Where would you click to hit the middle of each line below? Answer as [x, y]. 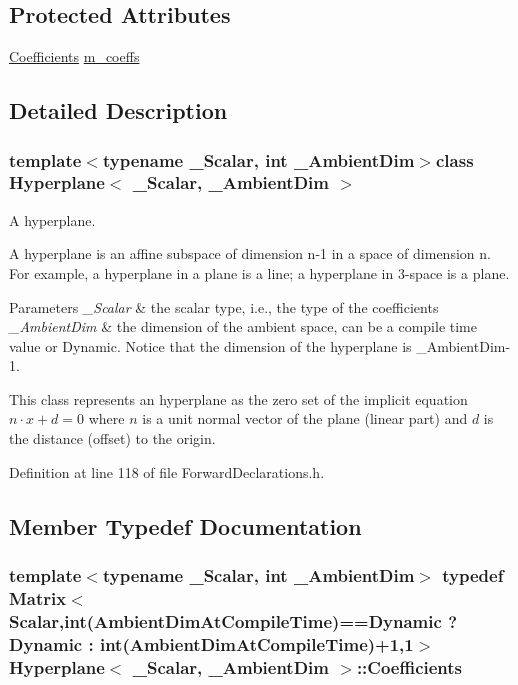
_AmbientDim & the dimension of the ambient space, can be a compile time [243, 326]
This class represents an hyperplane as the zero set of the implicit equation [238, 398]
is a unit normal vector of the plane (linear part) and [305, 418]
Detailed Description [118, 110]
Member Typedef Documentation [185, 525]
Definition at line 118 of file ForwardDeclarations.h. [167, 471]
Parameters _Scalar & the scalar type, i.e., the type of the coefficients [224, 306]
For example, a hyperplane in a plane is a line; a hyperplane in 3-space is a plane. [259, 272]
